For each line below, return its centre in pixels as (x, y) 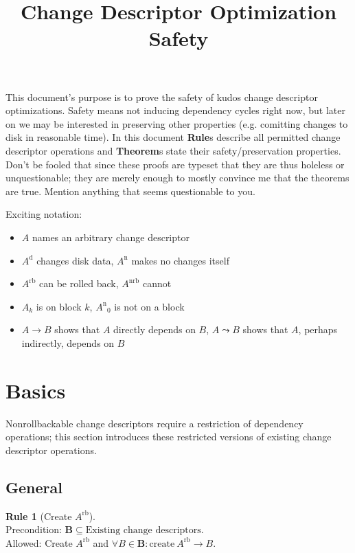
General (34, 487)
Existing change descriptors (143, 531)
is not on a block (149, 306)
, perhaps (318, 329)
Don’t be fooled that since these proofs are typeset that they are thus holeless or (175, 164)
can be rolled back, (79, 283)
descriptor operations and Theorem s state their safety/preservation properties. (173, 150)
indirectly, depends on (68, 342)
